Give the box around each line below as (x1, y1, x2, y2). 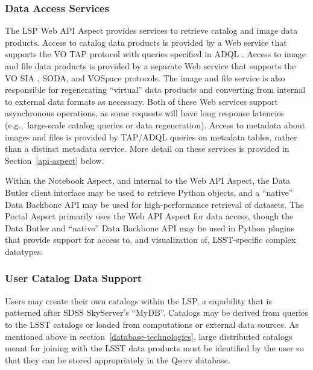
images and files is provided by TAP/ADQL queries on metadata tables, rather (5, 130, 297, 143)
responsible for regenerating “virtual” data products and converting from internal (5, 83, 306, 96)
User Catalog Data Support (5, 271, 142, 286)
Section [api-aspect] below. (5, 154, 104, 166)
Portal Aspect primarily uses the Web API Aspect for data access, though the (5, 210, 294, 222)
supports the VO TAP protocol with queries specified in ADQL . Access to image (5, 48, 306, 60)
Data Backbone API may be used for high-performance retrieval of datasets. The (5, 198, 305, 210)
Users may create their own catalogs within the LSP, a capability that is (5, 294, 272, 307)
